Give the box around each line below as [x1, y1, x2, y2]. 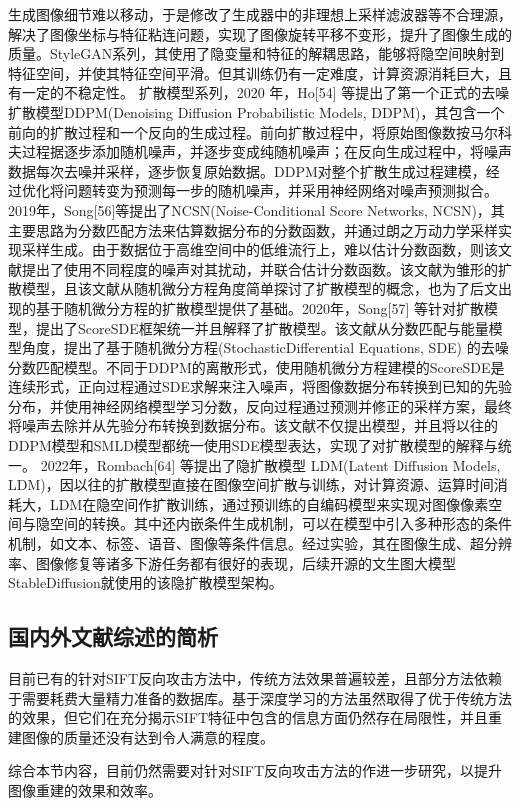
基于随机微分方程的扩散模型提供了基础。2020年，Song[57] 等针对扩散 [35, 297, 485, 318]
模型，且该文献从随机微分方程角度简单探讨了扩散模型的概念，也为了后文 [21, 278, 498, 299]
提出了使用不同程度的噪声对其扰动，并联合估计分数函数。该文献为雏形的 [21, 258, 498, 279]
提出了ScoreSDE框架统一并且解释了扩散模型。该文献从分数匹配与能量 [35, 317, 489, 338]
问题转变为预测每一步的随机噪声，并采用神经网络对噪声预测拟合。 [63, 180, 498, 201]
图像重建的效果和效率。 [8, 779, 162, 800]
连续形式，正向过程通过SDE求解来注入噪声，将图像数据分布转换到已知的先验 [8, 376, 513, 397]
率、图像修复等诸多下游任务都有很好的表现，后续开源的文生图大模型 [8, 552, 456, 573]
